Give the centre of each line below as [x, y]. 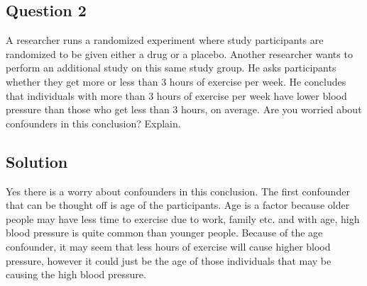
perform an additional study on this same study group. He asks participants [171, 68]
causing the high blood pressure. [76, 274]
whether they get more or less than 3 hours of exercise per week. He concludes [176, 81]
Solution [37, 161]
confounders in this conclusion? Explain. [93, 123]
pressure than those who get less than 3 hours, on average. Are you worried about [184, 109]
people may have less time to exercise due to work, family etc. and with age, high [183, 218]
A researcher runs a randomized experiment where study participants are [165, 40]
